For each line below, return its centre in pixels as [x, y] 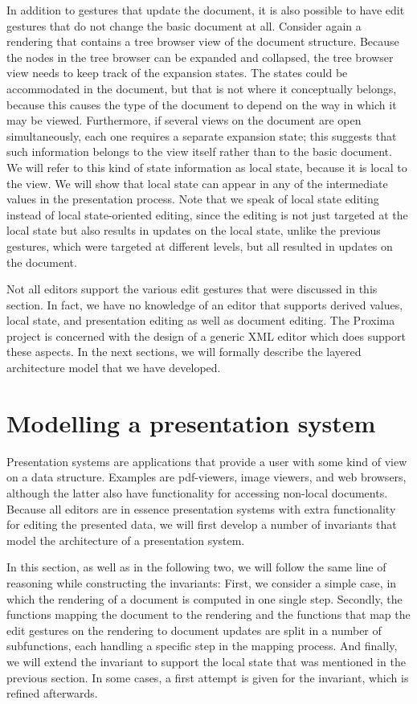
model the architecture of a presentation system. [126, 540]
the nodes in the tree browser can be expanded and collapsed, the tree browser [200, 57]
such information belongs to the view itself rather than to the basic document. [199, 151]
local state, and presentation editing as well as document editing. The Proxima [201, 320]
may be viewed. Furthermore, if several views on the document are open [184, 120]
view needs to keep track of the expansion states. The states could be [177, 73]
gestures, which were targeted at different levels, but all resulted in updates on [200, 246]
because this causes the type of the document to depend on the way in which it [202, 104]
